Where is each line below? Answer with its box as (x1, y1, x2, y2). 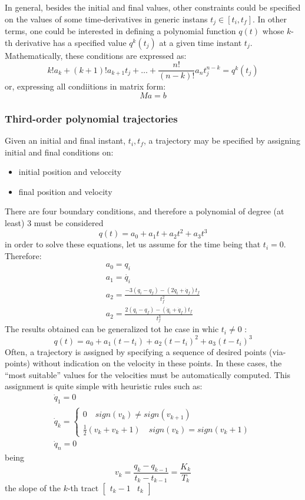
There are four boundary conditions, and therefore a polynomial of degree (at (5, 205, 284, 217)
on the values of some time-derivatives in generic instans (5, 12, 208, 25)
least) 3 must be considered (5, 217, 104, 229)
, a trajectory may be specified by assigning (143, 134, 300, 147)
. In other (253, 12, 287, 25)
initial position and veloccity (18, 165, 122, 178)
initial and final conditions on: (5, 145, 114, 158)
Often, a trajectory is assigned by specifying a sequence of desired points (5, 345, 267, 357)
